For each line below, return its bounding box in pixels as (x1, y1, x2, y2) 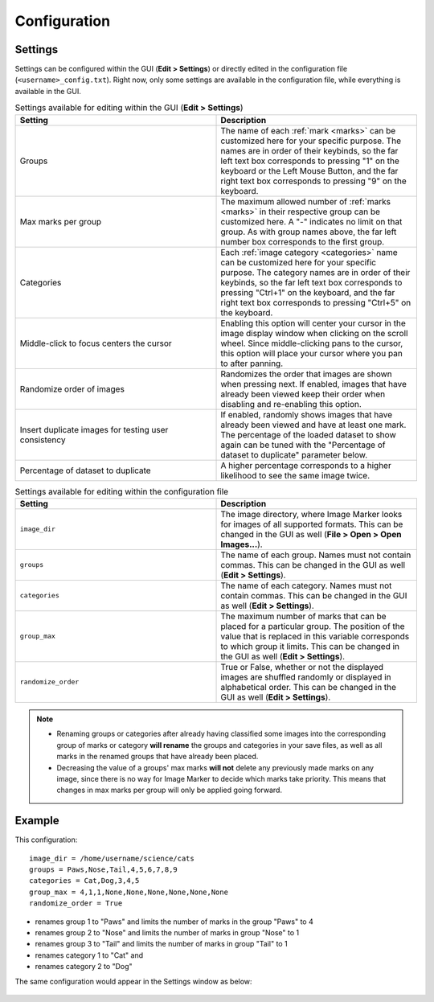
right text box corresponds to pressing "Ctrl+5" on (220, 297, 411, 308)
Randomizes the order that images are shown (220, 368, 393, 380)
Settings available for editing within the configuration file (14, 486, 229, 497)
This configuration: (14, 835, 78, 844)
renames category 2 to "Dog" (35, 962, 133, 971)
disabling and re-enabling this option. (220, 398, 362, 409)
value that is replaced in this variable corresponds (220, 630, 410, 642)
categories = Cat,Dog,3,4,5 (29, 877, 140, 885)
